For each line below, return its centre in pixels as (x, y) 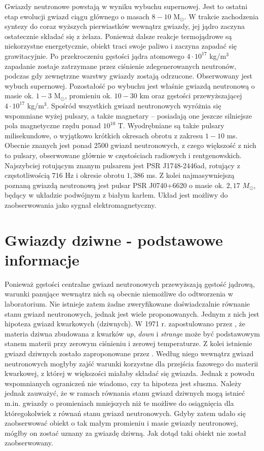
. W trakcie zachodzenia (221, 16)
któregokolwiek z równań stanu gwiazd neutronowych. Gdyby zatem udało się (125, 413)
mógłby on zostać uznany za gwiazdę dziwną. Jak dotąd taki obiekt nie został (125, 433)
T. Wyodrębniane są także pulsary (171, 125)
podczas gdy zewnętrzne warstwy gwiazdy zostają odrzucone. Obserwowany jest (128, 76)
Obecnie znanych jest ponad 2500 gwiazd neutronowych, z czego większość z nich (130, 145)
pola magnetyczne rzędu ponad (53, 125)
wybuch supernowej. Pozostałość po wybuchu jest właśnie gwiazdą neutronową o (130, 85)
